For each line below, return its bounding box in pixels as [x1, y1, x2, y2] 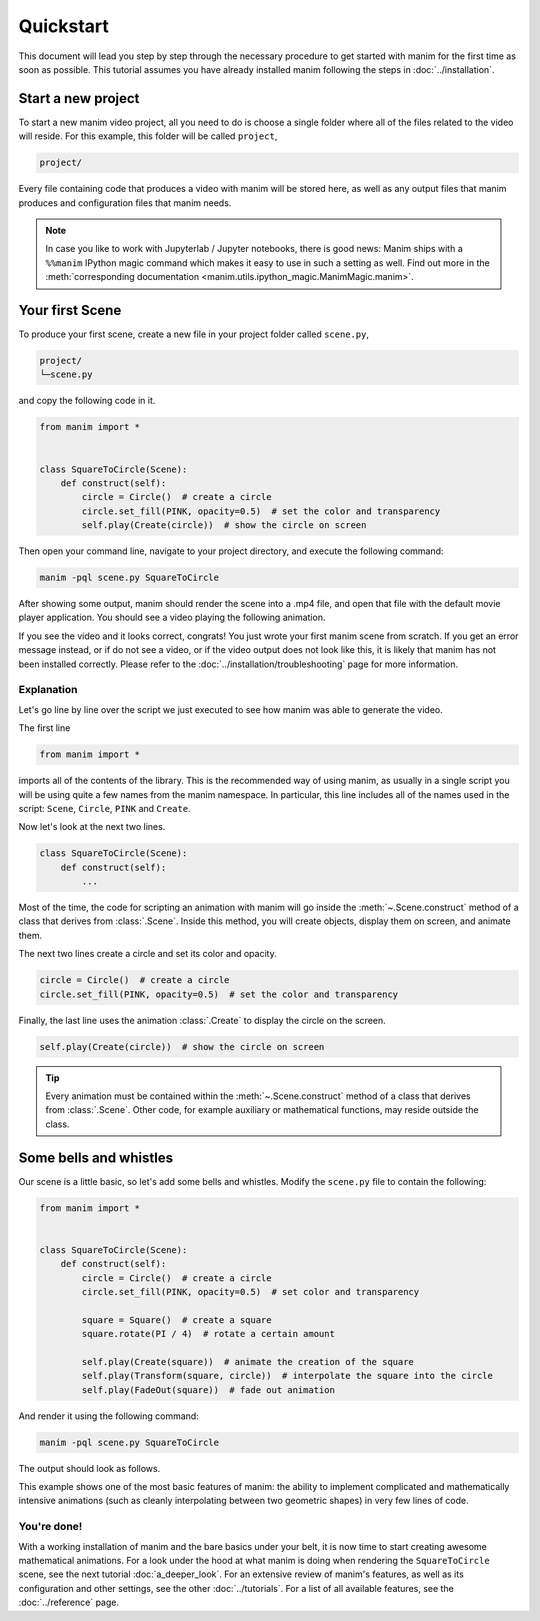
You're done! [18, 1520, 83, 1534]
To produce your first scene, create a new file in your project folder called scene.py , [18, 328, 370, 340]
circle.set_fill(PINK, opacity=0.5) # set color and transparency [81, 1286, 420, 1297]
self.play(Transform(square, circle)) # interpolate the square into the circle [81, 1370, 494, 1382]
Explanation [18, 683, 78, 697]
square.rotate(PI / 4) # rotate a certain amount [81, 1328, 335, 1340]
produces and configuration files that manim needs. [18, 196, 232, 209]
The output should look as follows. [18, 1462, 161, 1474]
